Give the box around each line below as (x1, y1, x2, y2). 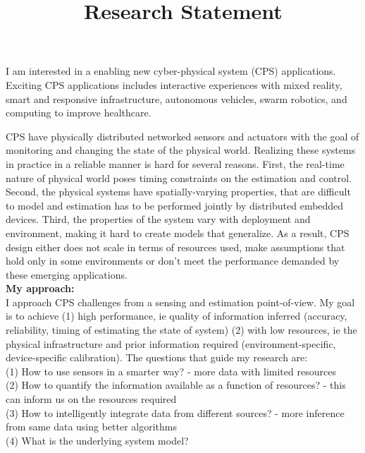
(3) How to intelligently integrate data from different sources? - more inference (6, 405, 345, 420)
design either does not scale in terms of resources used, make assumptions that (6, 239, 345, 254)
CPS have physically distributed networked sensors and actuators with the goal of (6, 128, 359, 143)
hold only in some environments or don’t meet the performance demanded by (6, 253, 340, 268)
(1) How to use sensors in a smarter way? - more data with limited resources (6, 363, 336, 378)
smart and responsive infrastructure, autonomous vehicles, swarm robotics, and (6, 91, 347, 106)
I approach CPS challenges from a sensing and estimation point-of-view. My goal (6, 294, 355, 309)
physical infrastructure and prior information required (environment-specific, (6, 336, 336, 351)
